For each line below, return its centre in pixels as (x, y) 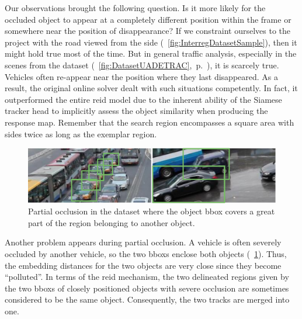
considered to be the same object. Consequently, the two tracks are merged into (147, 299)
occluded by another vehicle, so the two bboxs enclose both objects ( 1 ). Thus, (146, 254)
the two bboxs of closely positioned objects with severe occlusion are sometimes (147, 288)
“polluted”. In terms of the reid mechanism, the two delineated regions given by (147, 277)
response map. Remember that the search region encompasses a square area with (150, 122)
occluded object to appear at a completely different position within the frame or (148, 19)
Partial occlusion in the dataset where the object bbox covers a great (152, 211)
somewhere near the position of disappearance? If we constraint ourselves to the (148, 31)
